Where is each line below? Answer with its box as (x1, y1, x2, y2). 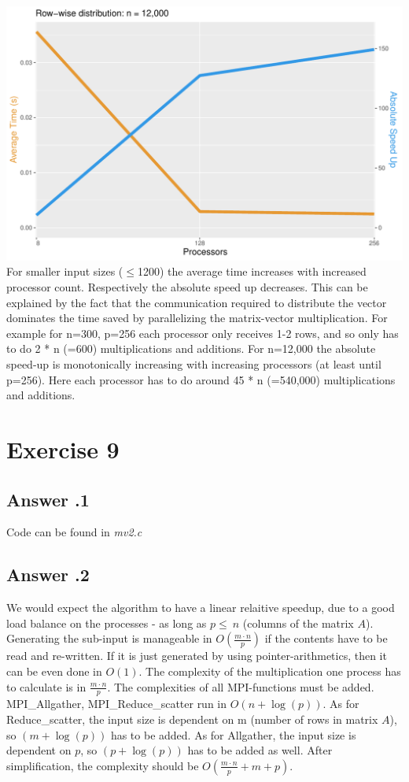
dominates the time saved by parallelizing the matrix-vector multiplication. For (6, 309, 388, 326)
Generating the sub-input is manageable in (6, 630, 212, 647)
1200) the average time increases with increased (137, 263, 367, 280)
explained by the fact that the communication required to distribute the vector (6, 294, 387, 310)
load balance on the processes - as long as (6, 614, 207, 631)
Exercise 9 (6, 433, 120, 465)
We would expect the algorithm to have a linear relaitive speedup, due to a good (6, 599, 395, 616)
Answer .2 (6, 562, 90, 587)
